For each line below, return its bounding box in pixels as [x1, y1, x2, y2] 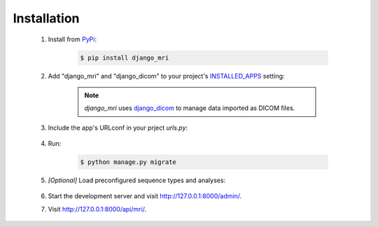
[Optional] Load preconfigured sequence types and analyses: [48, 176, 226, 185]
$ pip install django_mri [80, 53, 169, 62]
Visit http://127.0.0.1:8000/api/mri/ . [48, 205, 147, 213]
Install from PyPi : [48, 35, 97, 43]
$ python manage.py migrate [80, 158, 176, 166]
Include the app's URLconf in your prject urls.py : [48, 123, 188, 132]
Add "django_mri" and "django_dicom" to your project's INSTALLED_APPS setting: [48, 71, 285, 80]
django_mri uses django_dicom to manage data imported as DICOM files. [84, 104, 295, 112]
